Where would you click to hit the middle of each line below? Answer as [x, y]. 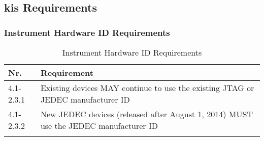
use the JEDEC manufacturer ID [99, 126]
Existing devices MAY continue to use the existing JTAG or [147, 88]
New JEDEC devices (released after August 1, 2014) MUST [146, 114]
